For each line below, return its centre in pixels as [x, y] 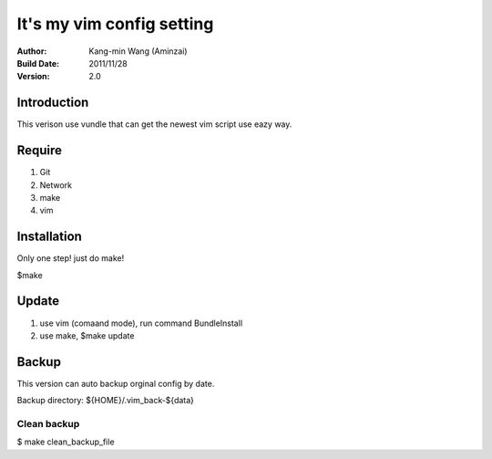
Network [56, 185]
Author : [32, 51]
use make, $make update [87, 335]
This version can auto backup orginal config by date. [116, 383]
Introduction [53, 103]
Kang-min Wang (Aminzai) [138, 51]
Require [40, 151]
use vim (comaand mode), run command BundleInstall [141, 323]
